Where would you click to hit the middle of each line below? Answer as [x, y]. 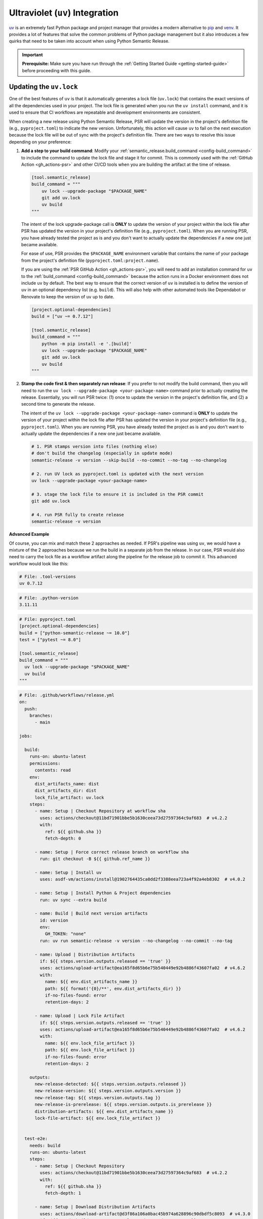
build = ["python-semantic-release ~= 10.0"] [75, 633]
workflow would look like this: [39, 564]
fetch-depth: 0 [63, 838]
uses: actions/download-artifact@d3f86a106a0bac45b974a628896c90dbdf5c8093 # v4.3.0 [145, 1214]
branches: [41, 715]
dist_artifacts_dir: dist [66, 791]
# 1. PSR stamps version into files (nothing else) [94, 446]
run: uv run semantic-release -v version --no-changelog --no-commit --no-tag [136, 941]
